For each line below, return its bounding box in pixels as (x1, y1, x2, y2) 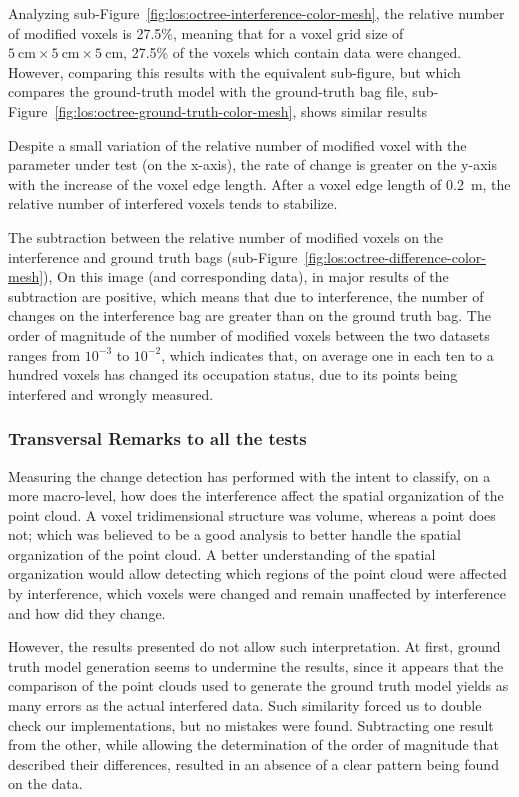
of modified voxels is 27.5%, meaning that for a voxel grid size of (8, 22, 404, 43)
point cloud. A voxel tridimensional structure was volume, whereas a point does (8, 504, 496, 525)
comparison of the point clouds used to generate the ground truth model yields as (8, 675, 509, 696)
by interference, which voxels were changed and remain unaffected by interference (8, 583, 507, 604)
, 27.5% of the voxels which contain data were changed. (123, 42, 462, 63)
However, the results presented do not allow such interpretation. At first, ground (8, 636, 501, 657)
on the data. (8, 773, 83, 794)
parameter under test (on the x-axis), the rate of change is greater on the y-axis (8, 154, 497, 175)
